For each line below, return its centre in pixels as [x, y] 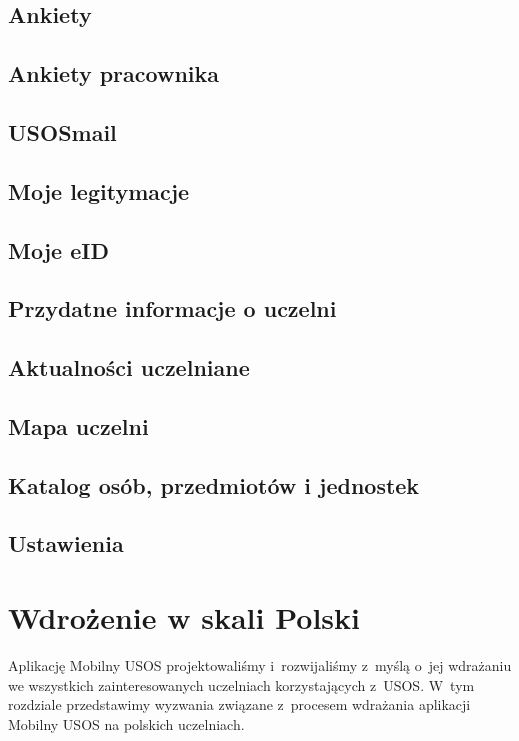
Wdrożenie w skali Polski [184, 617]
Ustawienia [66, 543]
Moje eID [58, 249]
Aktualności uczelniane [129, 367]
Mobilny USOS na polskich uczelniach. [126, 723]
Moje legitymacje [99, 190]
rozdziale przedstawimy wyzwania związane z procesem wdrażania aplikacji [239, 704]
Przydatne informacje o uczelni [172, 308]
